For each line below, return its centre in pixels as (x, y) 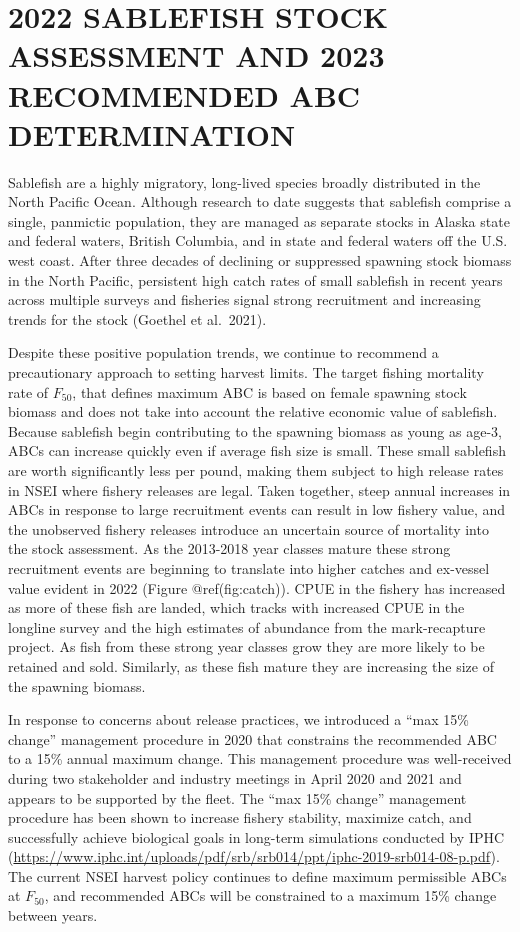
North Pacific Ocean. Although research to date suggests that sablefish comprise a (260, 201)
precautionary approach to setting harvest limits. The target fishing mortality (246, 372)
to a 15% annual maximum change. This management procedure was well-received (260, 758)
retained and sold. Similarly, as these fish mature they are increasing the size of (251, 665)
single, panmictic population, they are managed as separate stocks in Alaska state (259, 220)
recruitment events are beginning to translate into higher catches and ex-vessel (249, 567)
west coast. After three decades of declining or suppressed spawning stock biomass (260, 260)
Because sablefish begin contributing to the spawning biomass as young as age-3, (255, 430)
